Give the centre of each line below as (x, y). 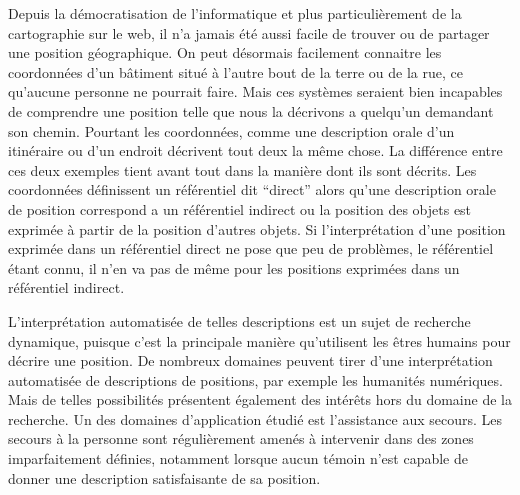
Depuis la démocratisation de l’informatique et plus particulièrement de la (235, 13)
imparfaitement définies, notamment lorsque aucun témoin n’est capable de (238, 458)
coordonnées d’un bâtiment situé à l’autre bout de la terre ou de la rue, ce (235, 71)
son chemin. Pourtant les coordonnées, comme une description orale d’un (231, 130)
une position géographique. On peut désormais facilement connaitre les (225, 52)
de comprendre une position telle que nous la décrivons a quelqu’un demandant (251, 110)
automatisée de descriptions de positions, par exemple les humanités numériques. (255, 379)
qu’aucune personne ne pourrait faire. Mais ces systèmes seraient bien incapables (255, 91)
